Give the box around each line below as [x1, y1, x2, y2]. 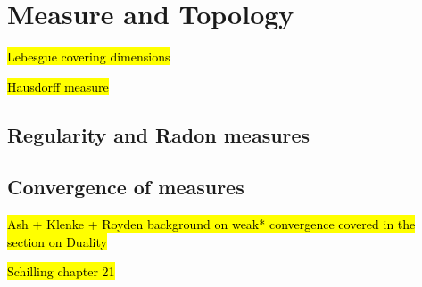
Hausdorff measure [7, 77, 109, 95]
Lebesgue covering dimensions [7, 47, 170, 66]
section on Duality [7, 232, 107, 250]
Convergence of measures [7, 173, 244, 201]
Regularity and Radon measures [7, 120, 310, 148]
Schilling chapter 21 [7, 262, 115, 281]
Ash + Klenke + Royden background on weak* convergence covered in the [7, 215, 416, 234]
